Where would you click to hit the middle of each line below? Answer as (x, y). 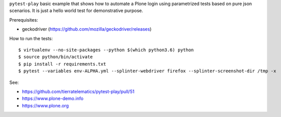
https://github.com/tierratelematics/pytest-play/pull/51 (78, 91)
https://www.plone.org (45, 105)
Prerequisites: (24, 20)
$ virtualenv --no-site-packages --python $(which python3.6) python (106, 50)
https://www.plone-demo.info (53, 98)
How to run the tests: (31, 38)
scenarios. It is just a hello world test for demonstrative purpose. (76, 11)
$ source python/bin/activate (56, 57)
